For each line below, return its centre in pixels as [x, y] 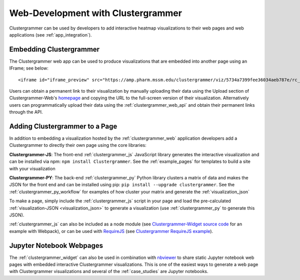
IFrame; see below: [29, 68]
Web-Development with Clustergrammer [96, 13]
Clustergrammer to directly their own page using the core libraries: [78, 145]
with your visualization [32, 168]
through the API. [26, 112]
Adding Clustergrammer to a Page [63, 126]
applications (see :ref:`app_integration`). [50, 35]
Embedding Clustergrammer [54, 49]
